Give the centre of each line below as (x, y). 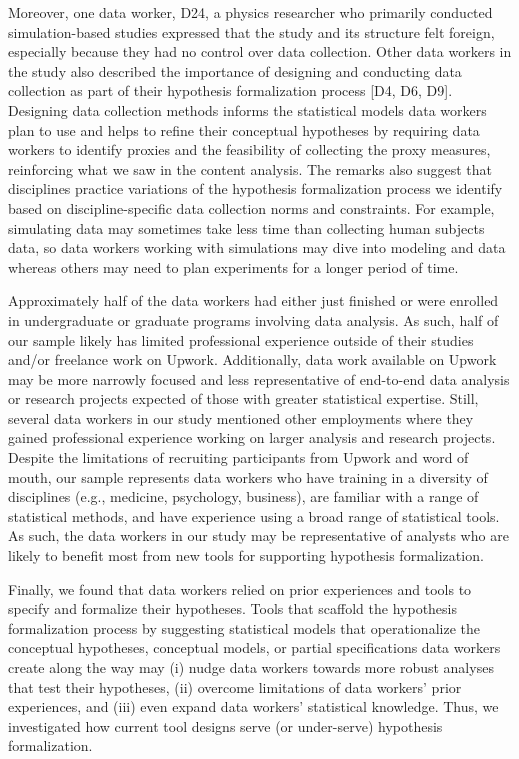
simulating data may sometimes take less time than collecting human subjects (246, 227)
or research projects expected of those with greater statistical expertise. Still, (243, 398)
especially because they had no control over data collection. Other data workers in (260, 51)
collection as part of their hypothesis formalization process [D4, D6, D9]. (230, 90)
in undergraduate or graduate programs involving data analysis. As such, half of (253, 319)
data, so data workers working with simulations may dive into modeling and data (257, 247)
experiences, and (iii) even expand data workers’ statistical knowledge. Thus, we (253, 706)
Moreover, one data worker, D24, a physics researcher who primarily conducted (250, 12)
